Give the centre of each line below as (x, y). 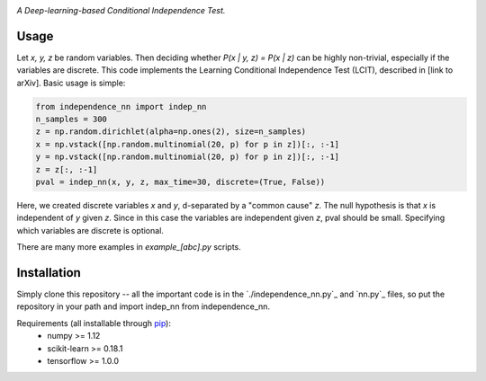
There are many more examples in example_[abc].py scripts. (129, 247)
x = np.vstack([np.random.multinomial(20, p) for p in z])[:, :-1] (188, 144)
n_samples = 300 (72, 120)
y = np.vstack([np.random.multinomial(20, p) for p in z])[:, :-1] (188, 157)
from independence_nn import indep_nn (121, 106)
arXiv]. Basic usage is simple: (71, 83)
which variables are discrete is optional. (90, 230)
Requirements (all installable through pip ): (94, 323)
